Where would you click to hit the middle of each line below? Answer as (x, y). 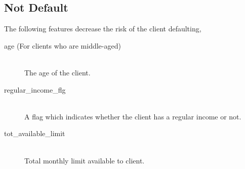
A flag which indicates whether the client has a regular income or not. (133, 116)
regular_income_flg (35, 89)
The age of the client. (57, 72)
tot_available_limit (35, 133)
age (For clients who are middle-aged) (63, 45)
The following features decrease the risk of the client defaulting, (103, 29)
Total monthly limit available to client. (85, 160)
